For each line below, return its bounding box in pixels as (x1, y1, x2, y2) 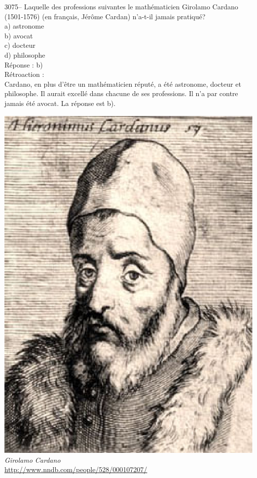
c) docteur (4, 40, 36, 50)
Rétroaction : (4, 69, 44, 79)
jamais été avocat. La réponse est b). (4, 98, 116, 108)
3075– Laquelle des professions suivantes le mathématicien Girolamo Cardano (4, 1, 238, 11)
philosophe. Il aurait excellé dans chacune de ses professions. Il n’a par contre (4, 88, 238, 99)
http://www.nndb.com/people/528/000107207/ (4, 464, 147, 475)
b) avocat (4, 30, 33, 40)
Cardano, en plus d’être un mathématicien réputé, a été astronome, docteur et (4, 78, 241, 89)
